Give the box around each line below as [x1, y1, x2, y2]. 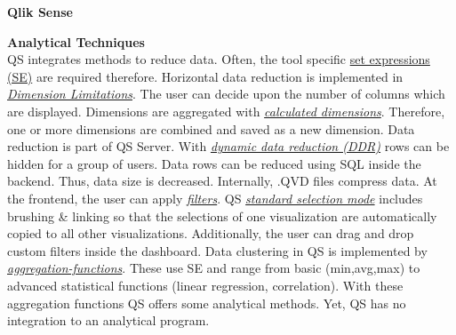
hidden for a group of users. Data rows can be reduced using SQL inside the [7, 154, 421, 172]
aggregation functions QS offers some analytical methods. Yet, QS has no [7, 293, 406, 312]
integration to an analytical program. [7, 311, 210, 330]
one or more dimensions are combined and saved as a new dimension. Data [7, 119, 415, 138]
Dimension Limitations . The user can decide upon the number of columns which [7, 84, 445, 103]
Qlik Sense [7, 3, 73, 20]
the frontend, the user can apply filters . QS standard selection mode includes [7, 188, 423, 207]
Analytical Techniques [7, 32, 145, 51]
